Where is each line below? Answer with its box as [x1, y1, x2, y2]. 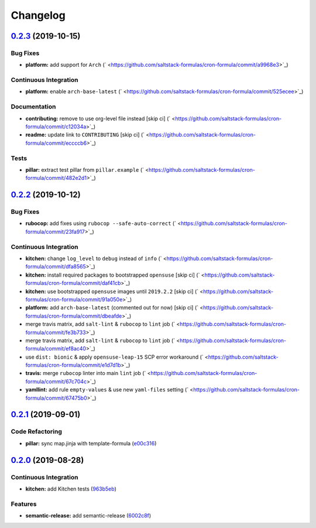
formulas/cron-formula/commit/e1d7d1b [25, 362, 121, 369]
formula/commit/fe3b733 [25, 329, 86, 336]
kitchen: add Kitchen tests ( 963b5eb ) [25, 485, 117, 492]
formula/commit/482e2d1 [25, 175, 87, 182]
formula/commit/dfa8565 [25, 263, 86, 270]
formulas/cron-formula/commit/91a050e [25, 296, 123, 303]
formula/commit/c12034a [25, 123, 87, 130]
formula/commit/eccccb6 [25, 139, 87, 147]
